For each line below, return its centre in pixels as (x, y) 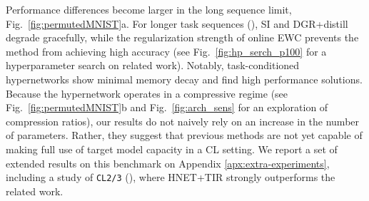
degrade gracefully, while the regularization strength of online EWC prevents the (182, 37)
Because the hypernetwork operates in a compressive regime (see (147, 93)
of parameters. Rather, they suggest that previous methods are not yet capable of (184, 135)
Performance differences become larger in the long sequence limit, (149, 9)
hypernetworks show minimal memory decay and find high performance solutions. (184, 79)
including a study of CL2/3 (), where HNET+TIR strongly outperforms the (171, 177)
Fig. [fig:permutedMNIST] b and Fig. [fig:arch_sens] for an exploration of (167, 107)
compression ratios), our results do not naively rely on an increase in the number (183, 121)
